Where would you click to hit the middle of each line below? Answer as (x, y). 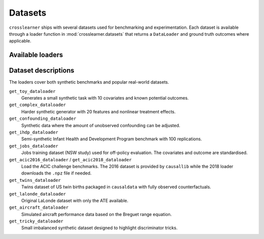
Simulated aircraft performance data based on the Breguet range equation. (97, 214)
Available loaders (36, 55)
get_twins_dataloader (35, 180)
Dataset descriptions (42, 71)
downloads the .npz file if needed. (56, 173)
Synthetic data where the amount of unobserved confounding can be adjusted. (101, 125)
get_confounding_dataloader (43, 119)
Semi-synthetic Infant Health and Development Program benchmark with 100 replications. (112, 139)
